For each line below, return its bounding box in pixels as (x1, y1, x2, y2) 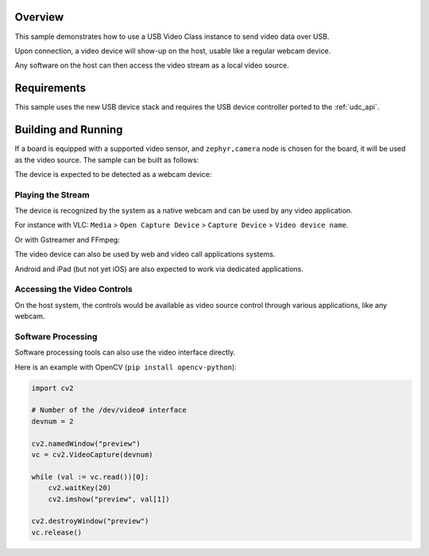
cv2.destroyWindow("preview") (31, 516, 149, 526)
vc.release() (31, 527, 83, 537)
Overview (14, 10, 64, 24)
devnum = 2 (31, 416, 74, 426)
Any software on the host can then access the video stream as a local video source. (14, 60, 289, 71)
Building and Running (14, 123, 123, 136)
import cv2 (31, 383, 74, 393)
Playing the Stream (14, 189, 91, 200)
